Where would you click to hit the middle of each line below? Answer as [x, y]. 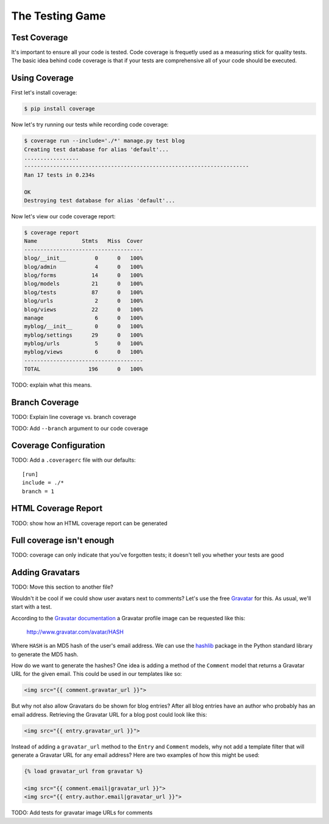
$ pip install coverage [60, 109]
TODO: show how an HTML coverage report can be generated [89, 523]
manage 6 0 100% [83, 318]
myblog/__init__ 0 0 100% [83, 327]
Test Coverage [40, 38]
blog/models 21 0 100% [83, 284]
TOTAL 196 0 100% [83, 369]
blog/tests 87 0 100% [83, 292]
